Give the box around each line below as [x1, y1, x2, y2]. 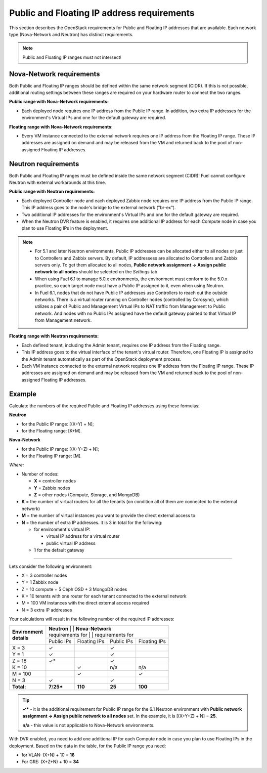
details [12, 635, 29, 642]
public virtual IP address [46, 540, 96, 546]
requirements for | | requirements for [48, 631, 133, 638]
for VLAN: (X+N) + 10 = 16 [21, 752, 75, 758]
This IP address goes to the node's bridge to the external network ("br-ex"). [21, 205, 176, 211]
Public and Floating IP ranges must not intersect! [22, 54, 122, 60]
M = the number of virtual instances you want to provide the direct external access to [21, 513, 195, 518]
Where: [9, 462, 24, 468]
